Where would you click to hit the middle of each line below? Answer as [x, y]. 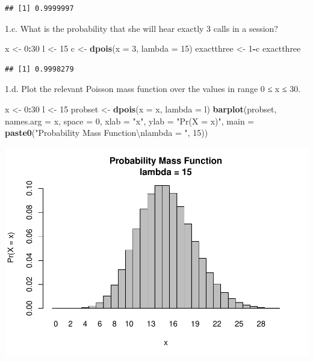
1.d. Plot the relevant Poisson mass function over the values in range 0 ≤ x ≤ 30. [153, 89]
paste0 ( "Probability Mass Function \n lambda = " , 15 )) [107, 133]
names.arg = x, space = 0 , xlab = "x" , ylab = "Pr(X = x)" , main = [130, 121]
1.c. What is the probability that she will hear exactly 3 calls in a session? [141, 28]
